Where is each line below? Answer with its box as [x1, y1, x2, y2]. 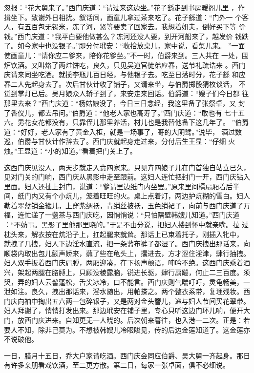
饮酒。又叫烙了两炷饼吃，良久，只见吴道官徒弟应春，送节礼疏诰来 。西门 [10, 59, 246, 70]
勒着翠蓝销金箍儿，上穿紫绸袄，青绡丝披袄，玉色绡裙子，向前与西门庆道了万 [4, 200, 250, 210]
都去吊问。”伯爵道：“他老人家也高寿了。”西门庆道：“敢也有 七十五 [38, 107, 245, 118]
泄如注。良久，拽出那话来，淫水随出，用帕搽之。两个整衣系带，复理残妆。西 [4, 286, 250, 296]
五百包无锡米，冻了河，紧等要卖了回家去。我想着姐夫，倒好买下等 [24, 21, 236, 32]
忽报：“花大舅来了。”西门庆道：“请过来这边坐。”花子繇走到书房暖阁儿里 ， [4, 2, 238, 12]
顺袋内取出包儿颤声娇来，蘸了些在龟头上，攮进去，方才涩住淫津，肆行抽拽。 [4, 248, 250, 258]
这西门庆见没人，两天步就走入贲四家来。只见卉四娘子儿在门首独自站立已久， [4, 162, 250, 172]
